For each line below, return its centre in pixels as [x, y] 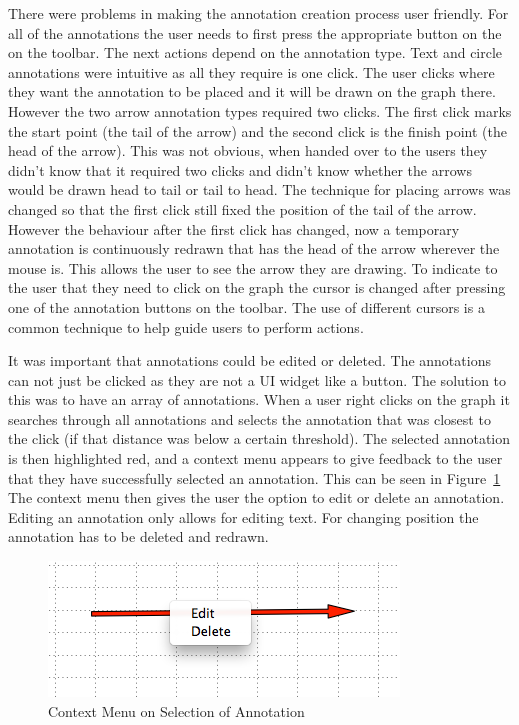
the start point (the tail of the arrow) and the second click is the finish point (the [257, 130]
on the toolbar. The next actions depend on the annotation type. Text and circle [255, 52]
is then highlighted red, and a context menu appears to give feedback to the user [255, 458]
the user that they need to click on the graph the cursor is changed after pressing [257, 287]
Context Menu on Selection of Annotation [176, 710]
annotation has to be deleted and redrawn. [138, 536]
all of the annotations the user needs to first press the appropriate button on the [255, 32]
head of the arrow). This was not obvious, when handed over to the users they [248, 150]
